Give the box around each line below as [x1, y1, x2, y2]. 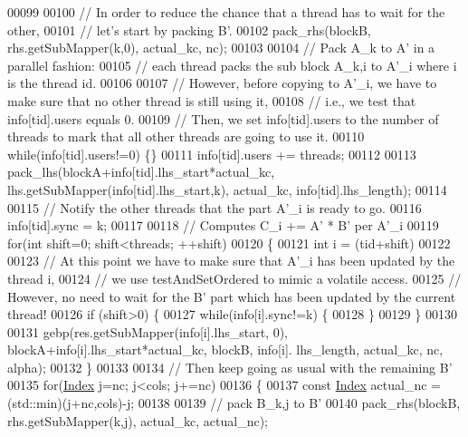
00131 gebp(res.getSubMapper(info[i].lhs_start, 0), [7, 322, 288, 341]
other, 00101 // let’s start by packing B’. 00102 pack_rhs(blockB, [7, 20, 371, 39]
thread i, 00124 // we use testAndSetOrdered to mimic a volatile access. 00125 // [7, 268, 462, 287]
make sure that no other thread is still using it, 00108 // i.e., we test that [7, 91, 416, 110]
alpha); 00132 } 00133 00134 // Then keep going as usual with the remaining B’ [7, 357, 453, 376]
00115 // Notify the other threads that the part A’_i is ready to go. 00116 [7, 198, 422, 217]
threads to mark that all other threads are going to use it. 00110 [7, 127, 365, 146]
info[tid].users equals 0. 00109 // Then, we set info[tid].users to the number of [7, 109, 439, 128]
